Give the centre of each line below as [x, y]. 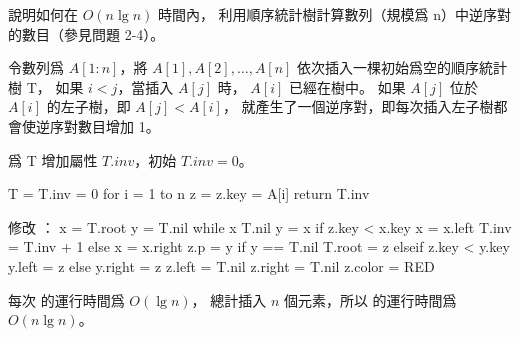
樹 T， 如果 [46, 86]
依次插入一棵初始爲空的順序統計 [402, 67]
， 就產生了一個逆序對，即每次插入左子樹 [358, 106]
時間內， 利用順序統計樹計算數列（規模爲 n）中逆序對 [334, 14]
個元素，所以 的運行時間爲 [370, 299]
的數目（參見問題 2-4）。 [86, 33]
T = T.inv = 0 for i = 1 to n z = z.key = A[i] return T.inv [189, 193]
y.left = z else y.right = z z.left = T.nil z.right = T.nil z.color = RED [221, 265]
